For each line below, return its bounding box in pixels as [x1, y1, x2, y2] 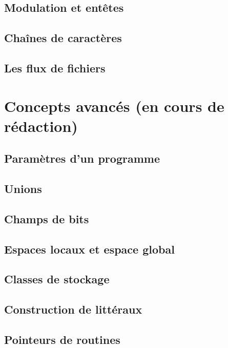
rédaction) [4, 115, 78, 136]
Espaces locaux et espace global [4, 241, 175, 257]
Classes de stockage [4, 271, 110, 287]
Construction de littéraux [4, 301, 142, 317]
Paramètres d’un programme [4, 150, 160, 166]
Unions [4, 181, 42, 197]
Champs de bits [4, 210, 89, 226]
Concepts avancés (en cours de [4, 95, 224, 116]
